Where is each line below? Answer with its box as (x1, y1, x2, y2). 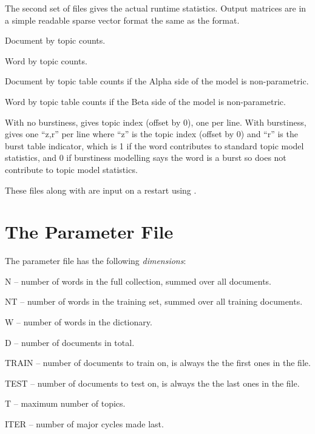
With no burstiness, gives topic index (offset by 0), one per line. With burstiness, (5, 115, 307, 128)
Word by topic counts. (5, 54, 87, 67)
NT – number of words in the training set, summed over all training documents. (5, 295, 303, 308)
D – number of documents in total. (5, 336, 135, 348)
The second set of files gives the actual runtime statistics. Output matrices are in (5, 2, 307, 14)
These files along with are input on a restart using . (5, 183, 197, 196)
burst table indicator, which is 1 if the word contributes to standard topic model (5, 139, 304, 152)
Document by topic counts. (5, 34, 106, 47)
